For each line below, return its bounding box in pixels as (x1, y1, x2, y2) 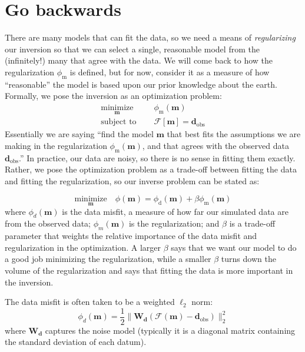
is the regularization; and (128, 217, 220, 230)
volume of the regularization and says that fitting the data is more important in (5, 264, 293, 276)
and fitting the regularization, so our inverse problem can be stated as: (5, 174, 260, 187)
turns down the (221, 253, 276, 265)
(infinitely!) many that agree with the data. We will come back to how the (5, 54, 273, 67)
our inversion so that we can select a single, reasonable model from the (5, 42, 260, 55)
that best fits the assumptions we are (167, 128, 301, 140)
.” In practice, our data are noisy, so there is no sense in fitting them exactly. (18, 151, 296, 164)
